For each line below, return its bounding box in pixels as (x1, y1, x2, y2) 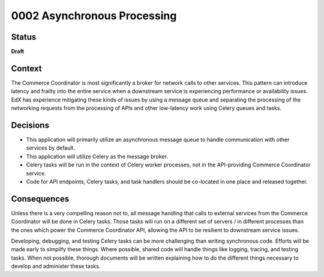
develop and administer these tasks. (11, 263, 101, 270)
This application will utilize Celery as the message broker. (26, 153, 168, 160)
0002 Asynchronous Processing (11, 9, 177, 22)
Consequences (11, 193, 70, 204)
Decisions (11, 120, 49, 130)
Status (11, 32, 37, 42)
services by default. (26, 144, 75, 151)
